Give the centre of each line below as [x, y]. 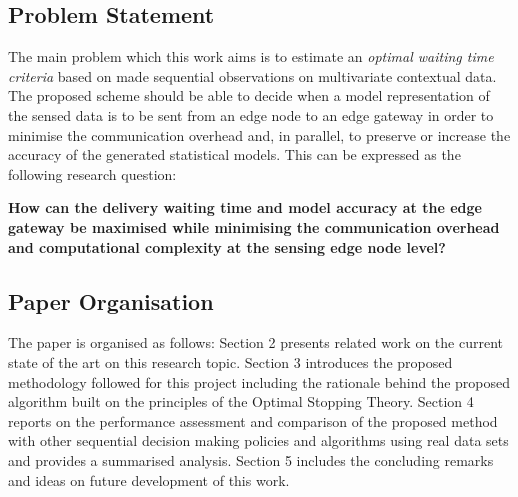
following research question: [92, 173]
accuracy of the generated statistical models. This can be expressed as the [234, 154]
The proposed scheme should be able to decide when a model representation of [249, 95]
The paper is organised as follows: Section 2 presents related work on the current [255, 342]
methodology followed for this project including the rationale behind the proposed [259, 381]
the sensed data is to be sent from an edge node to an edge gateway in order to [251, 114]
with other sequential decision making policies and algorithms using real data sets [258, 440]
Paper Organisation [111, 300]
